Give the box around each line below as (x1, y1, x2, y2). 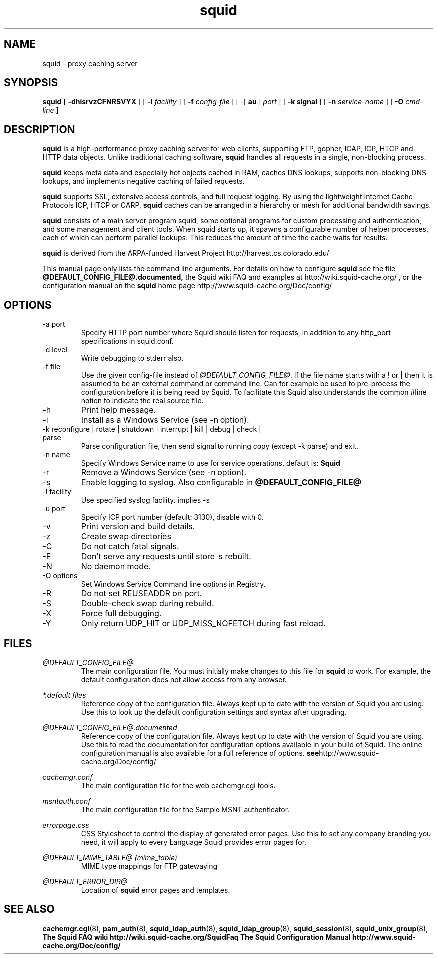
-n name (42, 450, 70, 459)
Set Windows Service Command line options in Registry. (81, 580, 266, 589)
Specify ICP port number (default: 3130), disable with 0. (81, 513, 264, 522)
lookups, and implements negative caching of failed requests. (42, 177, 245, 186)
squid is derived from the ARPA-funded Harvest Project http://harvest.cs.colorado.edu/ (42, 249, 329, 258)
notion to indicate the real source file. (81, 396, 204, 405)
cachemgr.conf (42, 772, 93, 781)
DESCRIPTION (4, 123, 75, 136)
